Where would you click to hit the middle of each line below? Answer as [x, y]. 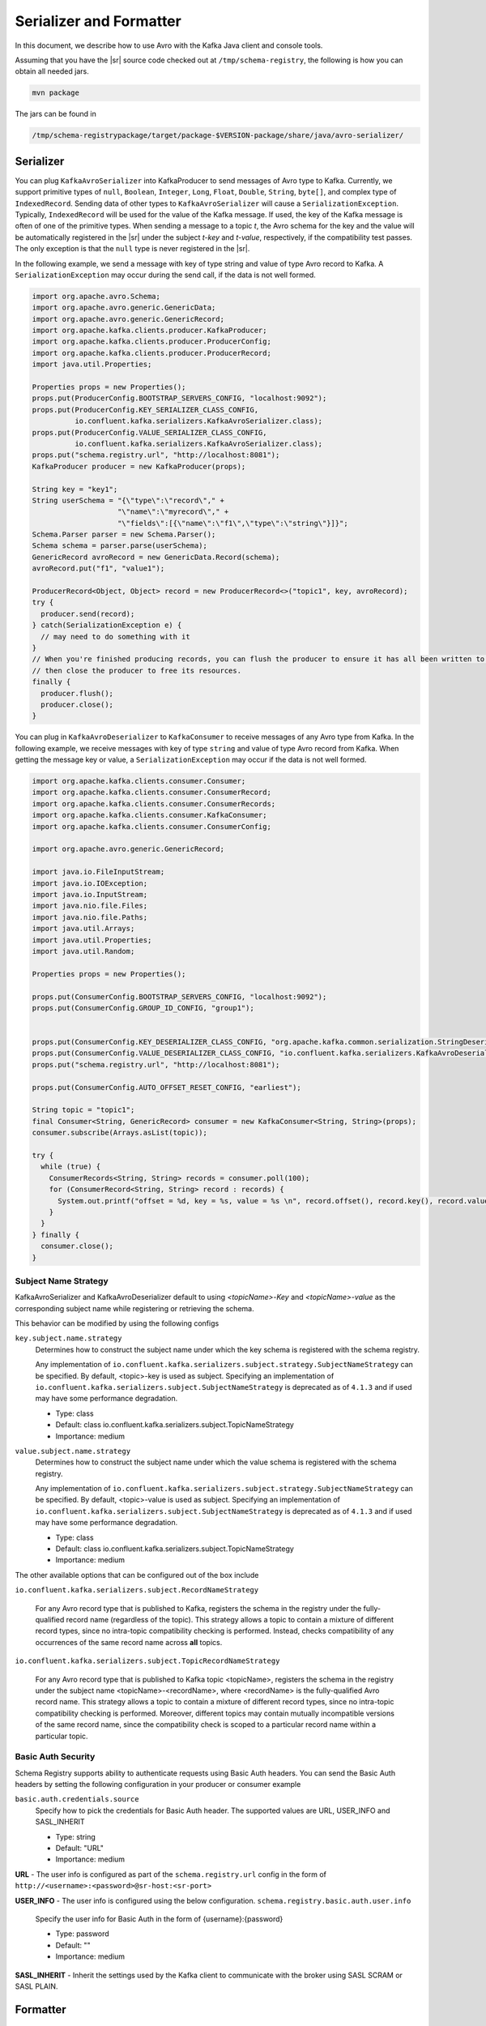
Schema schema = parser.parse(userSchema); [120, 546]
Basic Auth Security [55, 1757]
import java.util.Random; [83, 951]
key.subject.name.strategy [68, 1338]
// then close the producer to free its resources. [137, 670]
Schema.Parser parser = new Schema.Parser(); [124, 534]
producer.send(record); [88, 613]
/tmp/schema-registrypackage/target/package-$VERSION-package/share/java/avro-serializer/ [218, 135]
